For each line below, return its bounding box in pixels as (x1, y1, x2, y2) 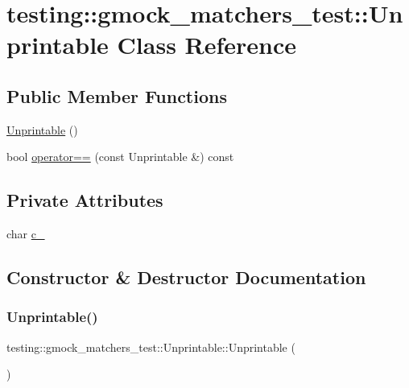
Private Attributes (6, 188, 163, 213)
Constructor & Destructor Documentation (6, 265, 366, 290)
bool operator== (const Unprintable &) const (6, 148, 234, 165)
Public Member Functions (6, 83, 227, 108)
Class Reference (117, 28, 297, 61)
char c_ (6, 225, 45, 242)
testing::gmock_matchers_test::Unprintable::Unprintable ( (6, 338, 295, 355)
